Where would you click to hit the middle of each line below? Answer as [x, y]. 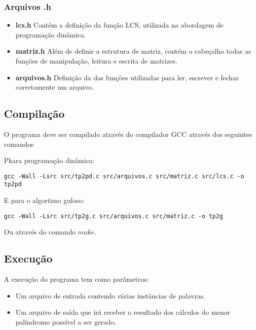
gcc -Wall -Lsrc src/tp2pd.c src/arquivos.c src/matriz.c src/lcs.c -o [124, 176]
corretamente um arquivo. [55, 87]
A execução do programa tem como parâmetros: [76, 279]
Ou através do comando [40, 232]
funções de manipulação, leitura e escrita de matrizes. [96, 61]
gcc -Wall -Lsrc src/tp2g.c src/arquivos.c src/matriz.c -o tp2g [113, 216]
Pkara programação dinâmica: [49, 160]
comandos [19, 144]
